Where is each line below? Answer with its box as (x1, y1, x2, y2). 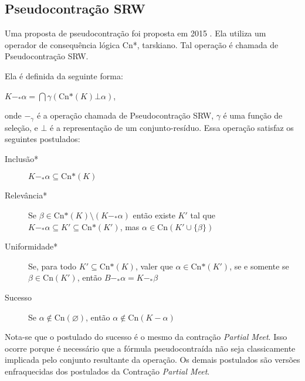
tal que (190, 209, 215, 221)
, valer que (135, 259, 173, 272)
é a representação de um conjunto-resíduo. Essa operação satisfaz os (50, 121, 294, 133)
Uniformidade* (5, 240, 58, 252)
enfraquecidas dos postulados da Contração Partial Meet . (5, 365, 210, 377)
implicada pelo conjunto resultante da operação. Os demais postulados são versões (5, 353, 300, 366)
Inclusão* (5, 152, 39, 164)
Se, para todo (28, 259, 77, 272)
